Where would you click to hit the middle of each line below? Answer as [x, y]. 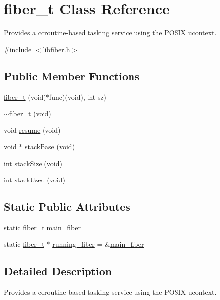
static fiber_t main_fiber [42, 227]
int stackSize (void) [33, 163]
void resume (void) [32, 130]
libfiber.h [56, 49]
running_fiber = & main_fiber [98, 244]
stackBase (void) [50, 147]
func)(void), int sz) [78, 96]
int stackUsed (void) [35, 180]
